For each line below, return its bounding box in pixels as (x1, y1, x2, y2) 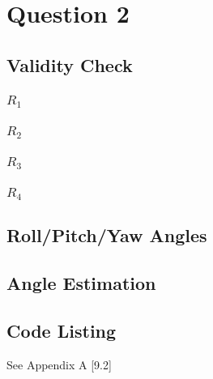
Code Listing (6, 317, 117, 343)
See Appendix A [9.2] (6, 356, 112, 373)
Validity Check (6, 52, 133, 77)
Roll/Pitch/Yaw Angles (6, 223, 207, 248)
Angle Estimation (6, 270, 156, 296)
